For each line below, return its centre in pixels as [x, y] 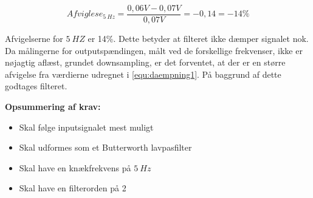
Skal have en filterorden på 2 [73, 188]
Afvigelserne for [34, 39]
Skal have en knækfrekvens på [75, 167]
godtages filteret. [36, 86]
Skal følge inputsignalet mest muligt [86, 127]
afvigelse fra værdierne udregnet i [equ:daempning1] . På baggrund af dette [143, 74]
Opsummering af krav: [53, 107]
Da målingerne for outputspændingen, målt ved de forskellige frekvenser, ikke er [154, 50]
